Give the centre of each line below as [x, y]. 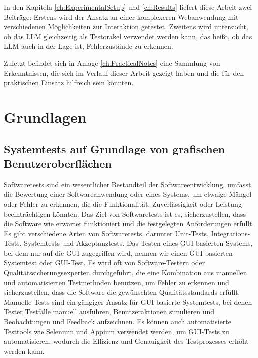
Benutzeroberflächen [58, 163]
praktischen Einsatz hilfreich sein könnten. [69, 82]
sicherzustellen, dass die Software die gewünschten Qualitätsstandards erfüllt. [122, 292]
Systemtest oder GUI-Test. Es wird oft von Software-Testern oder [105, 263]
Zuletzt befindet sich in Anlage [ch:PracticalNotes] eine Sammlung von [112, 62]
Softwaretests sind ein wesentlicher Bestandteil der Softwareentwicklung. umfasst [128, 184]
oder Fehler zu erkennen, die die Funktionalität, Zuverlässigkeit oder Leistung [123, 204]
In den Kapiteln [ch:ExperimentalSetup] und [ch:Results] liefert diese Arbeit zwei [128, 7]
